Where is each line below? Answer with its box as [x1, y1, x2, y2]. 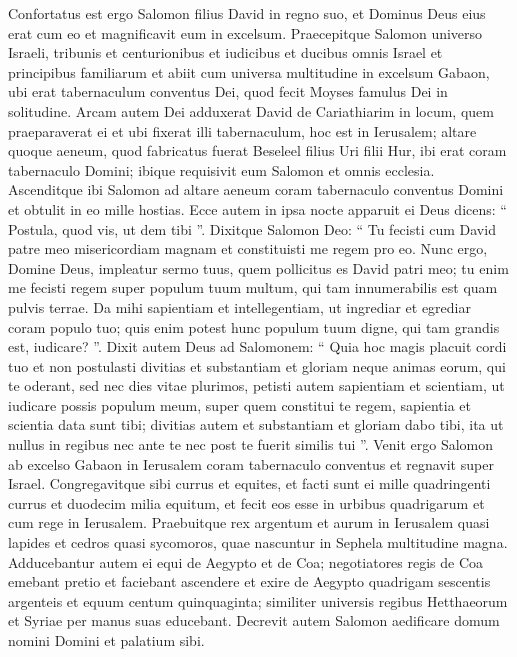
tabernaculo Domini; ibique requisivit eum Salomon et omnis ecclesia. [8, 159, 435, 180]
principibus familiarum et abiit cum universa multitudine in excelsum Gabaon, [8, 61, 490, 82]
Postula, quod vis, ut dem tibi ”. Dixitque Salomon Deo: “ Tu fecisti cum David [8, 218, 496, 239]
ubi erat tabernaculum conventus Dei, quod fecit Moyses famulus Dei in [8, 81, 448, 102]
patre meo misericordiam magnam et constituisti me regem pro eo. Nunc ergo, [8, 238, 488, 259]
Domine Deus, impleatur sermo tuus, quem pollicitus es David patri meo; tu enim [8, 257, 509, 278]
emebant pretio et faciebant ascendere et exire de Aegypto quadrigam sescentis [8, 571, 491, 592]
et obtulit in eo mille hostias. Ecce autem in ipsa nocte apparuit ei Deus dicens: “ [8, 198, 507, 219]
